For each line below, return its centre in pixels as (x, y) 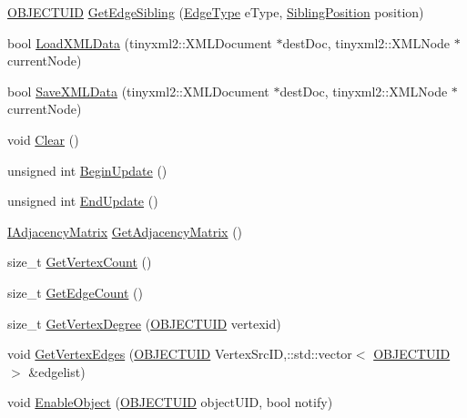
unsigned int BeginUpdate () (87, 170)
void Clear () (43, 139)
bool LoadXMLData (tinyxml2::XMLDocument (140, 42)
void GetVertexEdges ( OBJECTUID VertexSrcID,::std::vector (180, 354)
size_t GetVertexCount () (80, 262)
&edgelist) (57, 371)
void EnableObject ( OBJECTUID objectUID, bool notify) (170, 402)
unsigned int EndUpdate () (83, 201)
